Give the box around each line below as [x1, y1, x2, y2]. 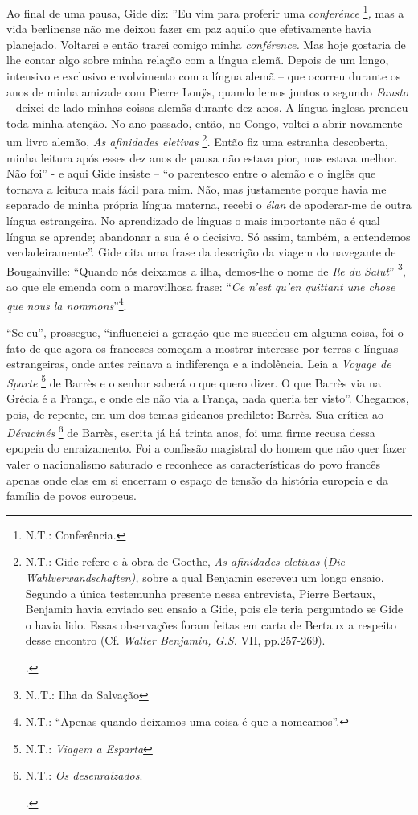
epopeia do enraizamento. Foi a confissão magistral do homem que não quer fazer [6, 440, 407, 457]
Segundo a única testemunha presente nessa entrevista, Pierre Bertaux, [25, 584, 375, 601]
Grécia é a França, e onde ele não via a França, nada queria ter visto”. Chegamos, [6, 389, 409, 406]
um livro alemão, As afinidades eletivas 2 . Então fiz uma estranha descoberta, [6, 131, 388, 150]
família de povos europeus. [6, 487, 137, 504]
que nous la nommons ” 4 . [6, 294, 127, 313]
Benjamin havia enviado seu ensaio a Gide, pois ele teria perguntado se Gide [25, 600, 404, 617]
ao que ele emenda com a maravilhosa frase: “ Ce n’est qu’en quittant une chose [6, 278, 395, 295]
